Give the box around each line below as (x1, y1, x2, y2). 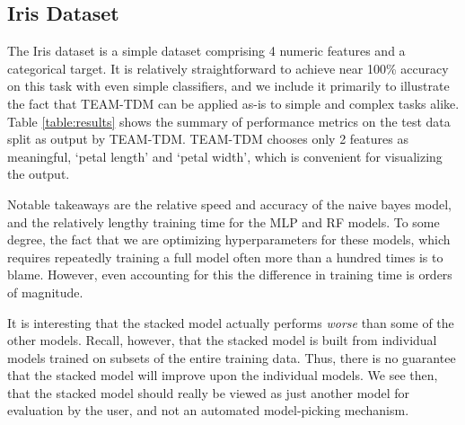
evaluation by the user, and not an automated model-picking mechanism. (7, 401, 409, 420)
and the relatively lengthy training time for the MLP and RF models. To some (7, 212, 440, 231)
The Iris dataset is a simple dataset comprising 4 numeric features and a (7, 41, 406, 60)
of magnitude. (7, 282, 83, 301)
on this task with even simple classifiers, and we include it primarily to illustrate (7, 76, 450, 95)
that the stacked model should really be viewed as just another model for (7, 383, 410, 402)
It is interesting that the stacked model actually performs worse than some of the (7, 313, 454, 332)
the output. (7, 164, 70, 183)
